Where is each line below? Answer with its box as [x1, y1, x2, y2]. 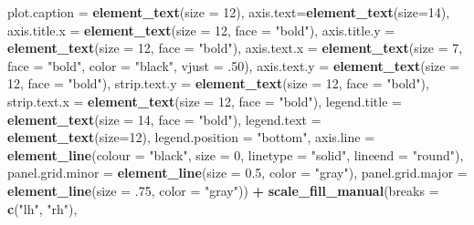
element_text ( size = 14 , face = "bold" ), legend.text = [7, 109, 321, 128]
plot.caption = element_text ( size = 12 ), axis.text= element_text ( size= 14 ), [7, 3, 450, 21]
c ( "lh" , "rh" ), [7, 199, 78, 218]
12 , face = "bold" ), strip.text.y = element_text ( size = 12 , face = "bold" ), [7, 74, 429, 93]
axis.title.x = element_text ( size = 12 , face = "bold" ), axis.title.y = [7, 20, 395, 39]
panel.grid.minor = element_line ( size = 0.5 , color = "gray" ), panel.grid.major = [7, 163, 468, 182]
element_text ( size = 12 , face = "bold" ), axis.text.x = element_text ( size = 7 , [7, 38, 463, 57]
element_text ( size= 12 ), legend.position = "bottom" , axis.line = [7, 128, 375, 147]
